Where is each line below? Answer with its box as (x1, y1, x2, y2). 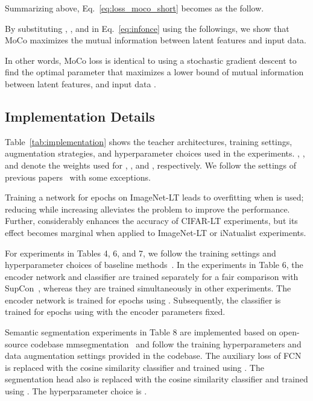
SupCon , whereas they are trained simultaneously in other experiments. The (5, 282, 291, 294)
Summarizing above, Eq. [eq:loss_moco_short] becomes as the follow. (5, 2, 264, 14)
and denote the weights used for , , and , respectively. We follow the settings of (5, 158, 297, 171)
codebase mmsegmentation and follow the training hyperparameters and (30, 337, 302, 350)
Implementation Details (5, 107, 155, 125)
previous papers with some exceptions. (5, 170, 151, 183)
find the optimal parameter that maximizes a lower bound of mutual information (5, 66, 304, 78)
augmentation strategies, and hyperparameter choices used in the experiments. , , (5, 147, 305, 160)
